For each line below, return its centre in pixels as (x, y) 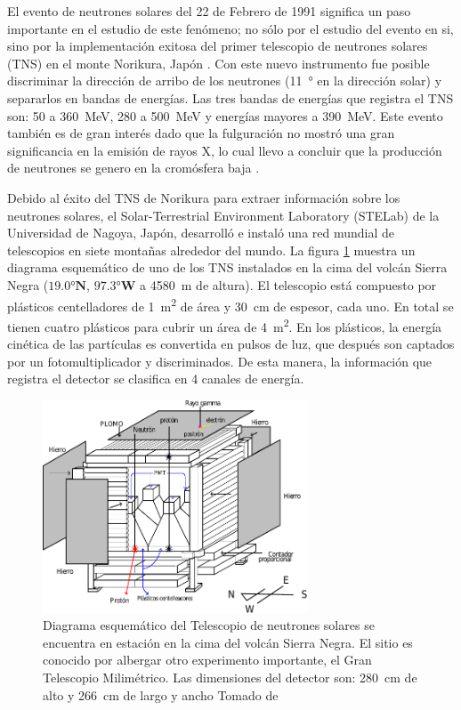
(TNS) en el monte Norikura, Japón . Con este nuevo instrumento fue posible (218, 63)
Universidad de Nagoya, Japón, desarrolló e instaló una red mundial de (201, 233)
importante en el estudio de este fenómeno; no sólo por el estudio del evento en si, (230, 28)
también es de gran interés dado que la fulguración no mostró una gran (201, 133)
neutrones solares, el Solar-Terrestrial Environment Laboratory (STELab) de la (223, 215)
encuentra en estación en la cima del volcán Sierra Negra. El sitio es (228, 642)
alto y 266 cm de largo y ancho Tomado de (161, 694)
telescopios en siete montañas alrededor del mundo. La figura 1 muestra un (211, 250)
